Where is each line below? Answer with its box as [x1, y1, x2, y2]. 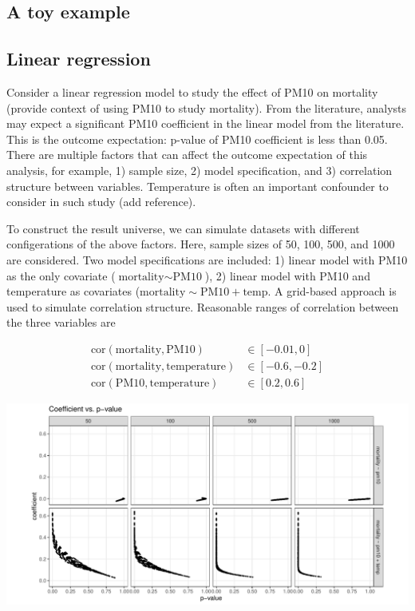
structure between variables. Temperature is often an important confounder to [6, 177, 389, 194]
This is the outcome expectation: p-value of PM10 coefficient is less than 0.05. [6, 130, 388, 147]
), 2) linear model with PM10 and [204, 267, 370, 284]
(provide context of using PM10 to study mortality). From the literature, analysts [6, 99, 407, 116]
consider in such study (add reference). [6, 193, 196, 210]
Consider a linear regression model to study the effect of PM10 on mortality [6, 83, 378, 100]
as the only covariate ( [6, 267, 116, 284]
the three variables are [6, 314, 116, 331]
